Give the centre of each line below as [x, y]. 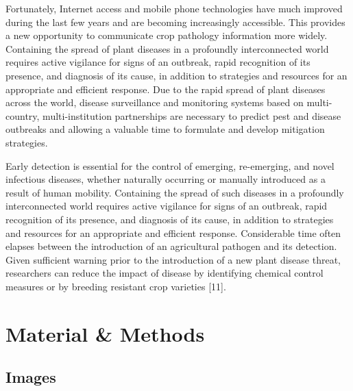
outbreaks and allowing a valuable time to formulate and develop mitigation [165, 129]
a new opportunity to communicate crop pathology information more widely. [167, 35]
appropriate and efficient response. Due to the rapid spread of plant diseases [166, 89]
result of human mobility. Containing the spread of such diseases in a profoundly [175, 192]
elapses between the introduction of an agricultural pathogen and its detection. [171, 246]
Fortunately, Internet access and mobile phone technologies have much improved [174, 8]
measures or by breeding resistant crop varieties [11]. [116, 286]
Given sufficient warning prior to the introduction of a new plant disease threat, [173, 259]
